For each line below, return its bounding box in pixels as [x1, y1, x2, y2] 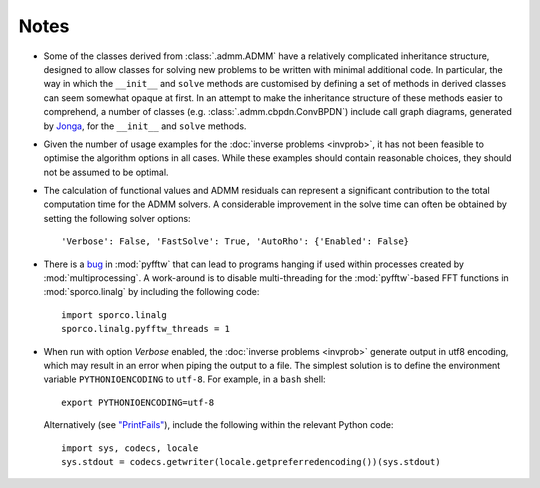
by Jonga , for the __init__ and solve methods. [43, 120, 247, 132]
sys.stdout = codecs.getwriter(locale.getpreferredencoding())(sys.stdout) [61, 456, 441, 467]
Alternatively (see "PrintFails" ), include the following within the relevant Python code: [43, 419, 394, 431]
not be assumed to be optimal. [43, 166, 169, 178]
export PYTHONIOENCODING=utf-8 [61, 396, 215, 408]
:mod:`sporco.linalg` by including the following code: [43, 286, 260, 298]
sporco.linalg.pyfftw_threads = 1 [61, 323, 230, 335]
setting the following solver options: [43, 212, 191, 224]
